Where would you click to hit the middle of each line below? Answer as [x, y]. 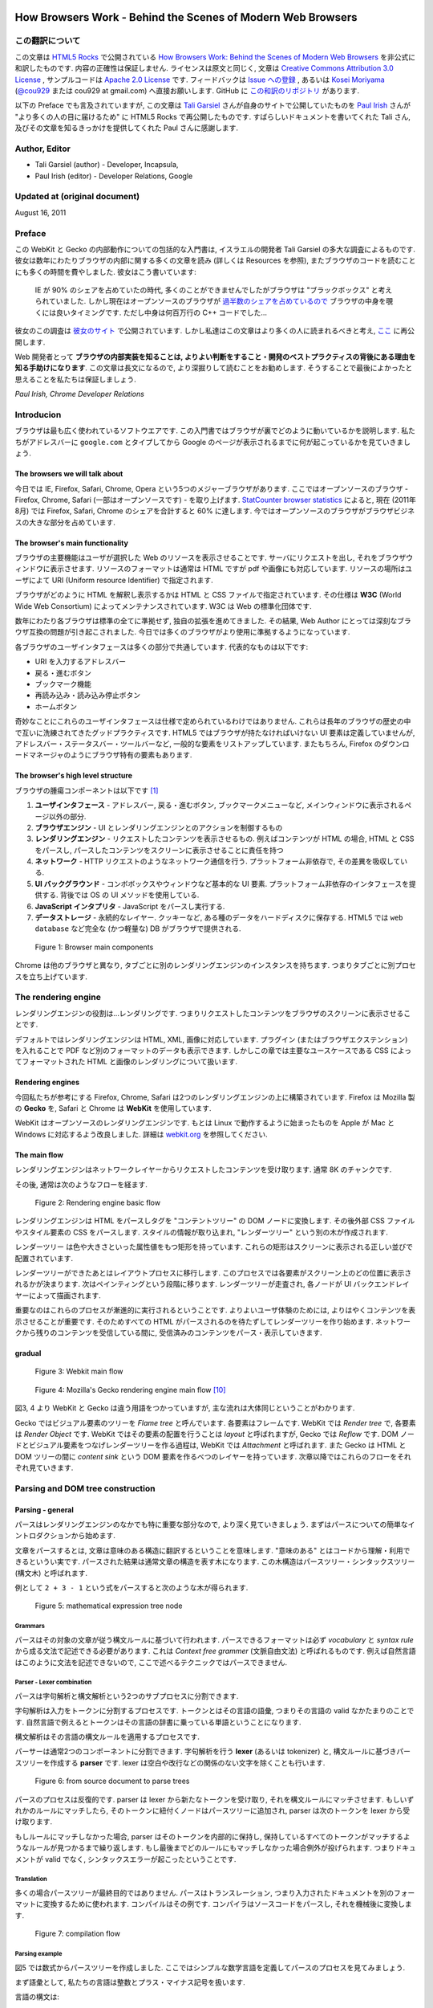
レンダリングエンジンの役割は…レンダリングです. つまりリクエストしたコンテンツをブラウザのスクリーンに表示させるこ [213, 1013]
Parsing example [38, 1953]
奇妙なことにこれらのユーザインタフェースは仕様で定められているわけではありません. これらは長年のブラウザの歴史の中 [213, 721]
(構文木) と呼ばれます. [51, 1573]
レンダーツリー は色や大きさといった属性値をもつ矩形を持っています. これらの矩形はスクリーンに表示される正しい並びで [214, 1247]
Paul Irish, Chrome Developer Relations [79, 394]
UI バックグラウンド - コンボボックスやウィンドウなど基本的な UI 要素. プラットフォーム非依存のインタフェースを [222, 884]
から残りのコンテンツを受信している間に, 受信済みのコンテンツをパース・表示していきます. [172, 1333]
